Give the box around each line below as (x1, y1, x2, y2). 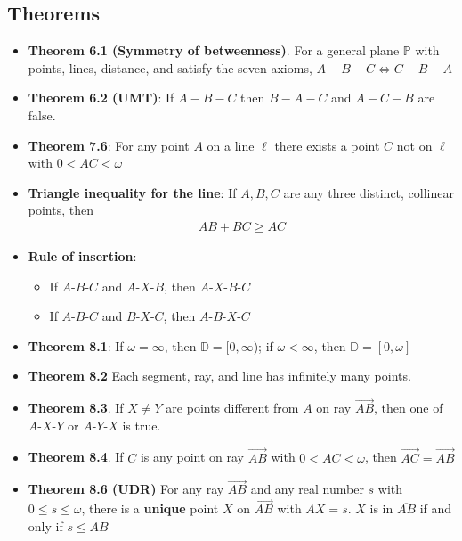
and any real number (250, 480, 364, 498)
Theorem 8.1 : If (28, 336, 124, 355)
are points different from (166, 398, 299, 417)
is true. (122, 415, 161, 434)
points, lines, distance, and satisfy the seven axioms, (28, 58, 312, 77)
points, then (28, 201, 94, 219)
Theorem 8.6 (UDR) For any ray (28, 480, 224, 498)
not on (396, 135, 433, 154)
